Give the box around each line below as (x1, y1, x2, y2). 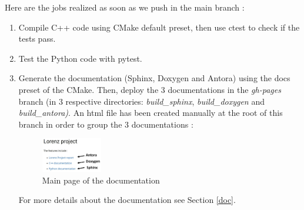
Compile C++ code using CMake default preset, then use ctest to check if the (18, 21, 300, 33)
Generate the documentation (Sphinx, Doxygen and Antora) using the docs (18, 72, 290, 84)
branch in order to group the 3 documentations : (18, 118, 193, 130)
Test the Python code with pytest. (18, 52, 142, 64)
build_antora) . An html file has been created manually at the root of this (18, 106, 283, 119)
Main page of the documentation (42, 174, 160, 186)
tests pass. (18, 32, 56, 45)
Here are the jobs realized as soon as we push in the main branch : (5, 1, 245, 13)
